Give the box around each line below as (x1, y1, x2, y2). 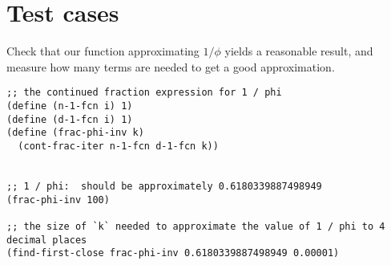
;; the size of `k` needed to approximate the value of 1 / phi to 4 (6, 220, 385, 232)
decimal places (6, 234, 87, 246)
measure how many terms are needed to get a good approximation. (6, 58, 335, 75)
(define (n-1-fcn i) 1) (6, 100, 133, 112)
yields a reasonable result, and (224, 43, 373, 59)
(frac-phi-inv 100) (6, 194, 110, 206)
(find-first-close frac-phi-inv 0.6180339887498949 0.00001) (6, 247, 340, 259)
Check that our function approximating (6, 43, 200, 59)
